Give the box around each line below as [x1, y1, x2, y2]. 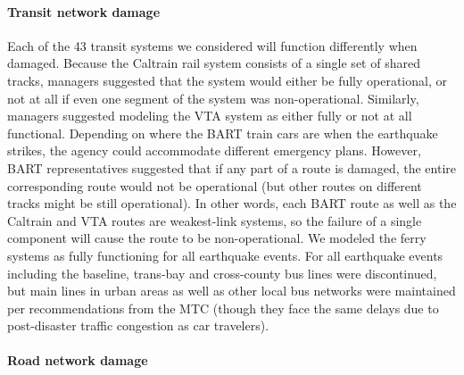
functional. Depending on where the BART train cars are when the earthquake [7, 123, 438, 142]
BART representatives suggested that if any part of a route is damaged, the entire [7, 158, 456, 177]
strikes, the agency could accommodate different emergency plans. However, [7, 141, 421, 160]
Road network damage [7, 351, 148, 370]
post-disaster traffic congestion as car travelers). [7, 316, 269, 335]
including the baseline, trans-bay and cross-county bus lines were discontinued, [7, 263, 437, 282]
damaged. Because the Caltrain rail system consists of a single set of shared [7, 54, 420, 72]
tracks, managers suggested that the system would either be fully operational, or [7, 71, 447, 89]
